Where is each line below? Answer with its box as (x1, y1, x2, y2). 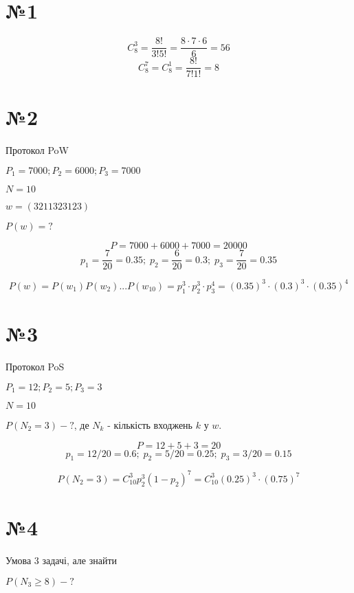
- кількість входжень (107, 417, 192, 432)
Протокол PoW (5, 143, 69, 157)
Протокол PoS (5, 359, 65, 373)
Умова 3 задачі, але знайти (5, 552, 118, 567)
